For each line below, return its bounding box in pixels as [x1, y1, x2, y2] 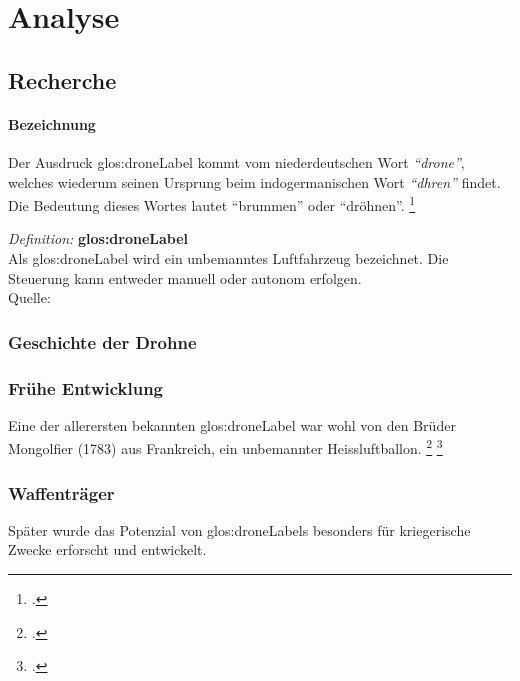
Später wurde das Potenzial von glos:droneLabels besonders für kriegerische [8, 519, 471, 540]
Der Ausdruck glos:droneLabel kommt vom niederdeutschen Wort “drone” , [8, 151, 465, 172]
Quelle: [8, 287, 51, 308]
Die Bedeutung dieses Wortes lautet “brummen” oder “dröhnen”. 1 [8, 192, 416, 215]
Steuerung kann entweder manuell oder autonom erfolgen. [8, 267, 362, 288]
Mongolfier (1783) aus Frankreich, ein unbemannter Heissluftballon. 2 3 [8, 435, 443, 459]
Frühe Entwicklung [8, 375, 164, 400]
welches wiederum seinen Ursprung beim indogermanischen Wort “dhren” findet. [8, 171, 501, 192]
